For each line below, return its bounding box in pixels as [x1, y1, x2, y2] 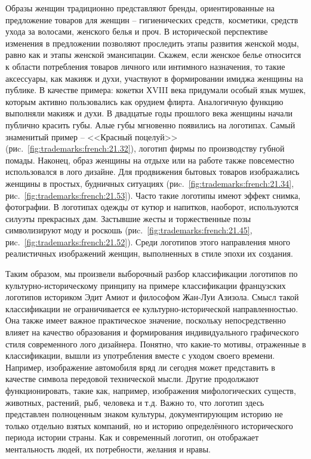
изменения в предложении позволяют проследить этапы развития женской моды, [5, 36, 299, 49]
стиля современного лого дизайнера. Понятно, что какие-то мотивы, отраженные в [5, 337, 306, 350]
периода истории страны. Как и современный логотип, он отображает [5, 431, 259, 443]
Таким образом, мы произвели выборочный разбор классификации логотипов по [5, 267, 298, 280]
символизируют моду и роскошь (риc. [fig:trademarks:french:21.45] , [5, 224, 253, 236]
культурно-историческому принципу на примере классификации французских [5, 279, 286, 291]
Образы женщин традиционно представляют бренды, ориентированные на [5, 2, 275, 14]
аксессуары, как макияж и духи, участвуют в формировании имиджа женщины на [5, 72, 303, 84]
